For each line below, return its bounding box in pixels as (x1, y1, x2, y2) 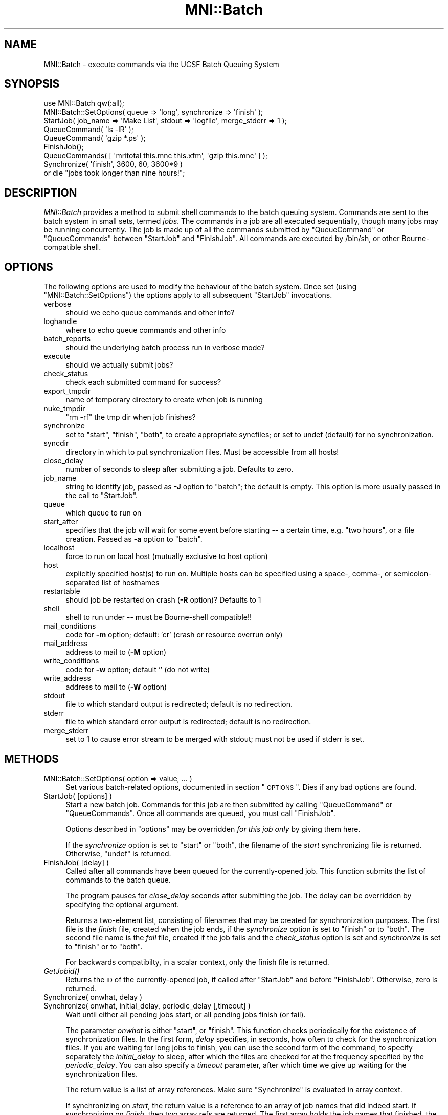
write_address (43, 674, 91, 683)
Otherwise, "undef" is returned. (65, 849, 171, 858)
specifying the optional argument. (65, 899, 179, 909)
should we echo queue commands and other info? (65, 308, 235, 317)
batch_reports (43, 334, 91, 344)
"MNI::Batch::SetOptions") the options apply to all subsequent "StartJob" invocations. (43, 291, 332, 300)
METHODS (4, 752, 59, 765)
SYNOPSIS (4, 77, 60, 91)
